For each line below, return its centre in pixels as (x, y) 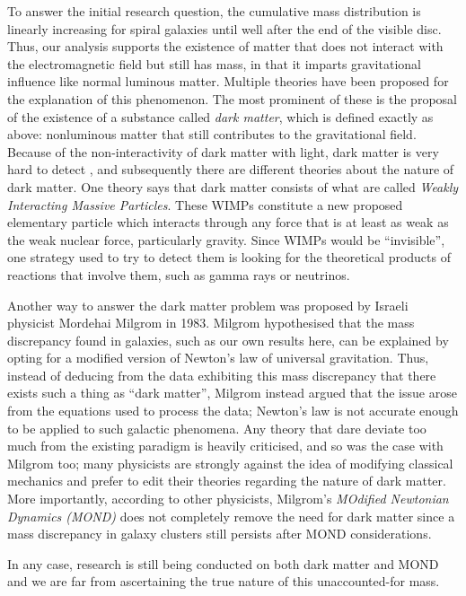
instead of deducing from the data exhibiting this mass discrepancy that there (222, 375)
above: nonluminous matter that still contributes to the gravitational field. (212, 134)
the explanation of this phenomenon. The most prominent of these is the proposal (232, 98)
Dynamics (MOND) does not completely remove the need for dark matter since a (231, 516)
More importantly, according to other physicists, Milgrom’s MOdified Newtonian (228, 499)
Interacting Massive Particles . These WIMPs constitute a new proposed (205, 204)
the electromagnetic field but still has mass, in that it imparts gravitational (214, 63)
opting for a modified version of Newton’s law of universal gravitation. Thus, (218, 358)
